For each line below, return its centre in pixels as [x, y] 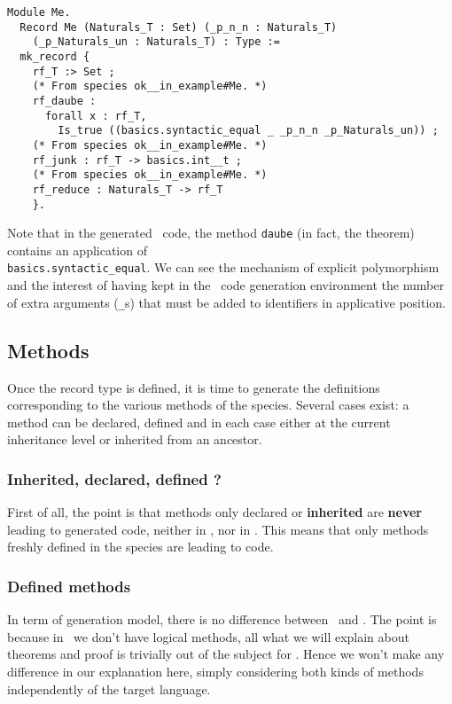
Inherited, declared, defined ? [114, 478]
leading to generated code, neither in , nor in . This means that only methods [218, 529]
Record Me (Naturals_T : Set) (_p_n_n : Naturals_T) [179, 27]
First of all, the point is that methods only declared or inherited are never [214, 512]
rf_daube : [64, 101]
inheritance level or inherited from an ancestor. [135, 439]
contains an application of [77, 250]
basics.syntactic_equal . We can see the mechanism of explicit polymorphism [223, 267]
